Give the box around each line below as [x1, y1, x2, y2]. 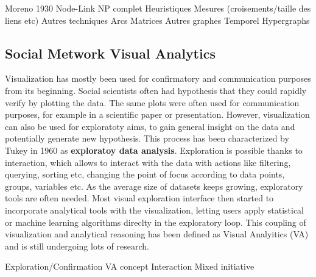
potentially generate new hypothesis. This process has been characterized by [5, 132, 289, 145]
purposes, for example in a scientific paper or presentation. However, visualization [5, 108, 310, 121]
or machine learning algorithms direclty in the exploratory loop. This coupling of [5, 215, 306, 228]
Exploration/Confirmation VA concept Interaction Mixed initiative [5, 260, 255, 273]
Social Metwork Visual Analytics [5, 43, 216, 62]
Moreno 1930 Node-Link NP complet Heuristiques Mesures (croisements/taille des [5, 2, 311, 14]
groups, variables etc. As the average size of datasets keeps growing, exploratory [5, 179, 303, 192]
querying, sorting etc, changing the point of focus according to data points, [5, 168, 285, 181]
